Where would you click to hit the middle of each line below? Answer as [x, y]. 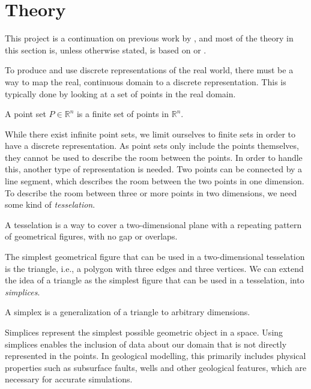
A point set [26, 114]
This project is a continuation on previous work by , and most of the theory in [149, 38]
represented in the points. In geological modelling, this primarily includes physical [155, 356]
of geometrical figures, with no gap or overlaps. [91, 236]
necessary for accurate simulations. [69, 379]
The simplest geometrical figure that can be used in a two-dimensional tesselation [155, 257]
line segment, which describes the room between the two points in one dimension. [155, 181]
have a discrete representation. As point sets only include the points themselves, [152, 146]
